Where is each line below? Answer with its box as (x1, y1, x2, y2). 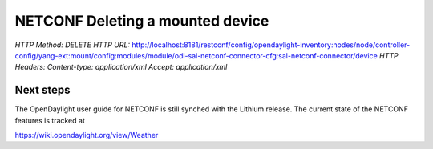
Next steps (14, 83, 71, 97)
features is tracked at (14, 115, 86, 125)
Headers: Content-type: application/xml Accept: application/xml (14, 62, 228, 72)
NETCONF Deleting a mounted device (14, 12, 269, 30)
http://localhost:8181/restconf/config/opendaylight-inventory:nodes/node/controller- (131, 40, 411, 50)
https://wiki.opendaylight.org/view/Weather (14, 131, 159, 140)
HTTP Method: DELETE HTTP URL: (14, 40, 130, 50)
